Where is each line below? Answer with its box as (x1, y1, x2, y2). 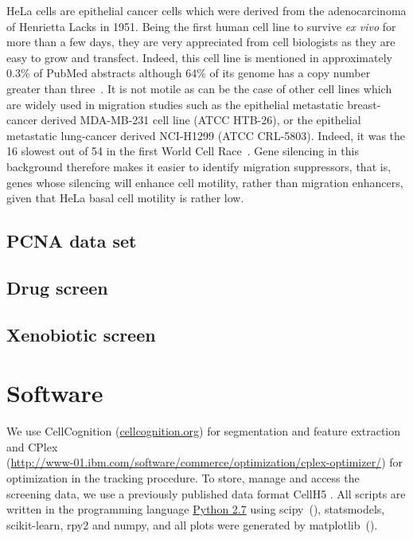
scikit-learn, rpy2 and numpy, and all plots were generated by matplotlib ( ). (6, 516, 378, 533)
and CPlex (6, 438, 58, 455)
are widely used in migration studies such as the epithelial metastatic (6, 96, 344, 112)
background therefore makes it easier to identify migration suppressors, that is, (6, 158, 392, 174)
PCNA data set (6, 228, 137, 253)
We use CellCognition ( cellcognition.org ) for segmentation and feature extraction (6, 423, 401, 439)
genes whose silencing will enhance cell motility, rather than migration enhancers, (6, 174, 403, 190)
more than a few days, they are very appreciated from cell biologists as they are (6, 33, 395, 50)
